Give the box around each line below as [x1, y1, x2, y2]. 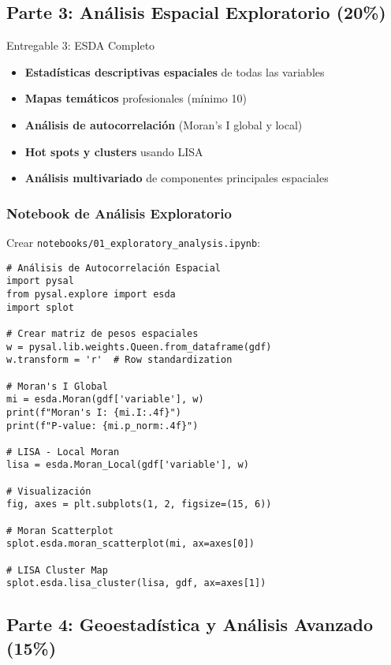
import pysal [6, 275, 74, 287]
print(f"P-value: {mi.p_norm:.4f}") [6, 420, 199, 432]
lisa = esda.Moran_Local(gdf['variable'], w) [6, 459, 249, 471]
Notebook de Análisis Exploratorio [6, 203, 232, 222]
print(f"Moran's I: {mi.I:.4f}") [6, 406, 181, 418]
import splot [6, 301, 74, 313]
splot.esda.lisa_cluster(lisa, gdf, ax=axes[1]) [6, 577, 266, 589]
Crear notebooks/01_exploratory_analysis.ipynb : [6, 233, 261, 250]
